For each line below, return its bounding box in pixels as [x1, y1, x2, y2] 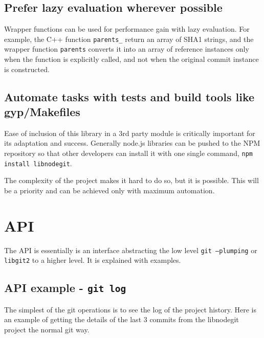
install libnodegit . [4, 157, 72, 168]
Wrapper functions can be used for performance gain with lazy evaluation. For [4, 24, 250, 34]
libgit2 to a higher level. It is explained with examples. [4, 255, 181, 265]
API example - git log [4, 280, 126, 296]
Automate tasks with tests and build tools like [4, 88, 255, 104]
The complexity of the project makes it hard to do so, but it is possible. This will [4, 175, 259, 186]
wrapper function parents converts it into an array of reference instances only [4, 43, 249, 54]
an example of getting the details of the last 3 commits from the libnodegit [4, 314, 239, 325]
